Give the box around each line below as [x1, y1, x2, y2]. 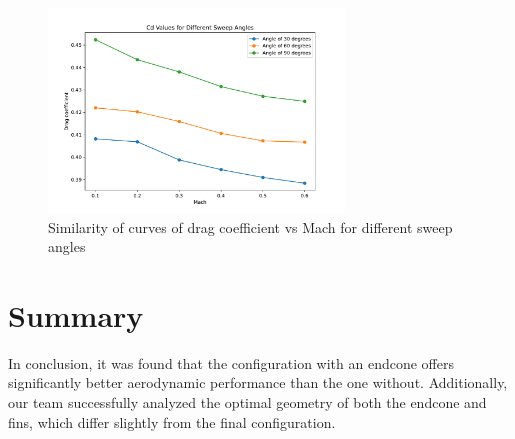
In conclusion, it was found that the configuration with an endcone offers [8, 352, 454, 373]
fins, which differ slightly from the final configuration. [8, 411, 336, 432]
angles [48, 236, 86, 257]
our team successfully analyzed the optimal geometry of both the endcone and [8, 392, 487, 412]
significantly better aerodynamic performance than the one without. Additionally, [8, 372, 508, 393]
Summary [8, 294, 144, 335]
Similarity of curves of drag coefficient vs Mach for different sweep [48, 216, 453, 237]
